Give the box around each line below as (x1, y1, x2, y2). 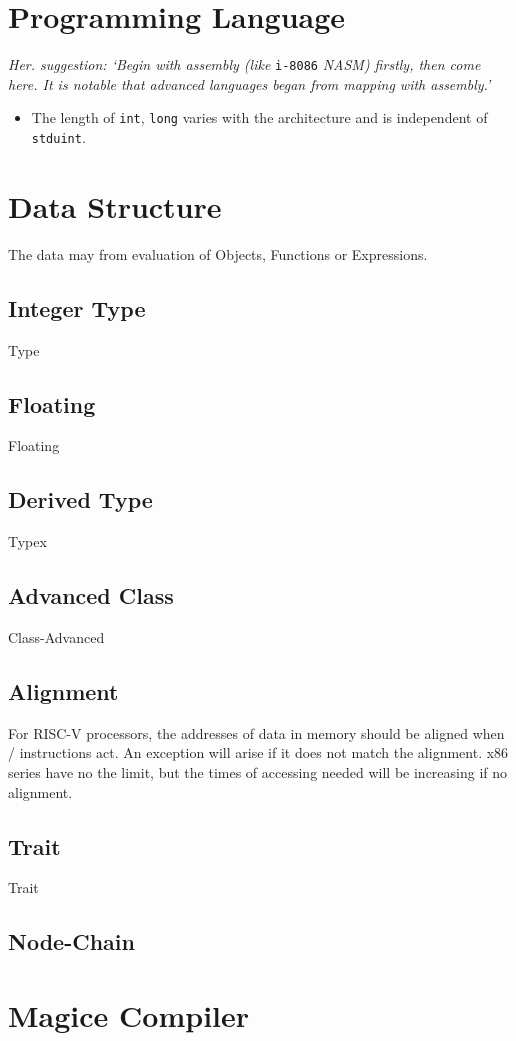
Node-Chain (8, 926, 135, 957)
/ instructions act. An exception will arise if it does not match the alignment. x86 (8, 742, 509, 763)
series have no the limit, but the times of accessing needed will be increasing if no (8, 761, 508, 782)
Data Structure (8, 185, 222, 226)
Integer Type (8, 292, 146, 323)
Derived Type (8, 484, 153, 515)
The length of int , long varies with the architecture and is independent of (31, 107, 488, 128)
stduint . (31, 127, 86, 148)
